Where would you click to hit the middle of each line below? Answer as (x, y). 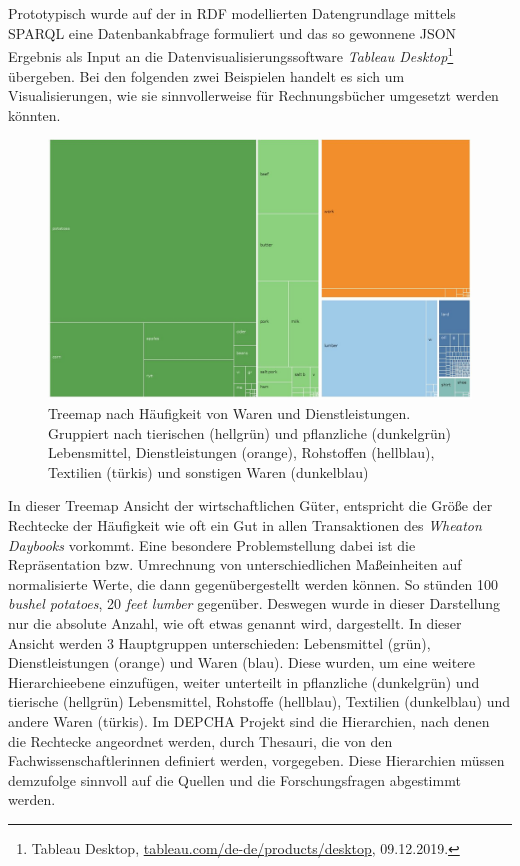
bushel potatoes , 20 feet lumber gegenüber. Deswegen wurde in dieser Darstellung (254, 603)
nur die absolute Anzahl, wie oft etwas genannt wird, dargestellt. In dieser (235, 622)
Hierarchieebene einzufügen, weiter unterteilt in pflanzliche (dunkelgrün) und (244, 681)
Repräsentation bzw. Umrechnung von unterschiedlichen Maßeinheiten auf (235, 564)
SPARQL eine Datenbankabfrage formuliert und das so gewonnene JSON (232, 32)
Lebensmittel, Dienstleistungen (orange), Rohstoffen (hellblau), (241, 452)
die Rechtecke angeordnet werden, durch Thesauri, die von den (200, 740)
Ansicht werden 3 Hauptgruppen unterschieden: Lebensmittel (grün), (219, 642)
